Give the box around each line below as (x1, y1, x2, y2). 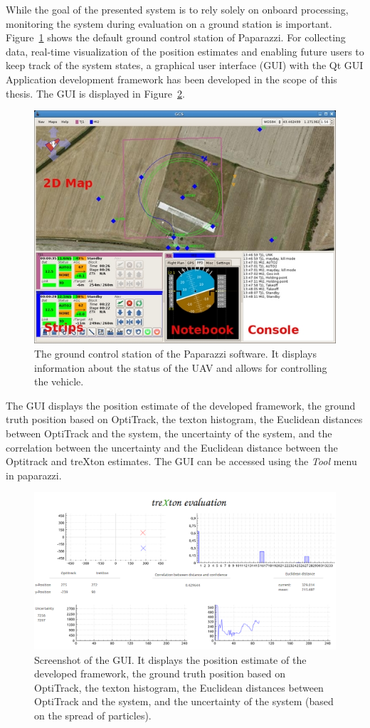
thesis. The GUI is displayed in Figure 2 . (6, 85, 185, 100)
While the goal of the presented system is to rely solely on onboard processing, (6, 2, 349, 16)
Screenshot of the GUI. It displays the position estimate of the (34, 652, 307, 667)
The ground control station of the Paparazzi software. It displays (34, 345, 317, 360)
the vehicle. (34, 374, 84, 389)
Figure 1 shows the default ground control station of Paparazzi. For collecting (6, 30, 346, 45)
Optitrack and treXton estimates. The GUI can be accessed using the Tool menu (6, 454, 357, 469)
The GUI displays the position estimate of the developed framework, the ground (6, 397, 356, 412)
